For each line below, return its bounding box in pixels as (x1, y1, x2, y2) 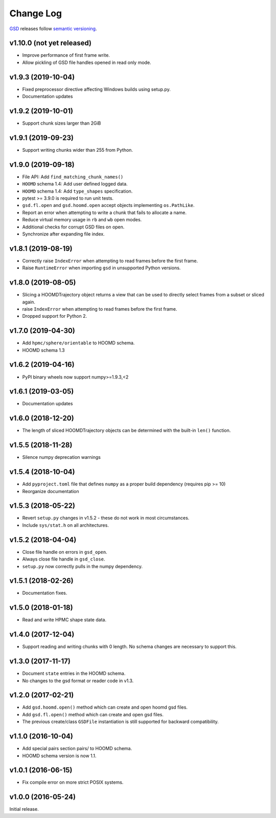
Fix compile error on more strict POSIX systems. (22, 779, 124, 785)
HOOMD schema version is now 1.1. (22, 753, 97, 759)
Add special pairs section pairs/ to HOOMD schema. (22, 745, 132, 752)
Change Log (9, 8, 62, 19)
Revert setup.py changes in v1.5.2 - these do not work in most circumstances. (22, 515, 190, 521)
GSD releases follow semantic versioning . (9, 26, 97, 32)
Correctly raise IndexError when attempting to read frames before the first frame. (22, 258, 198, 264)
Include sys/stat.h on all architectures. (22, 522, 109, 528)
